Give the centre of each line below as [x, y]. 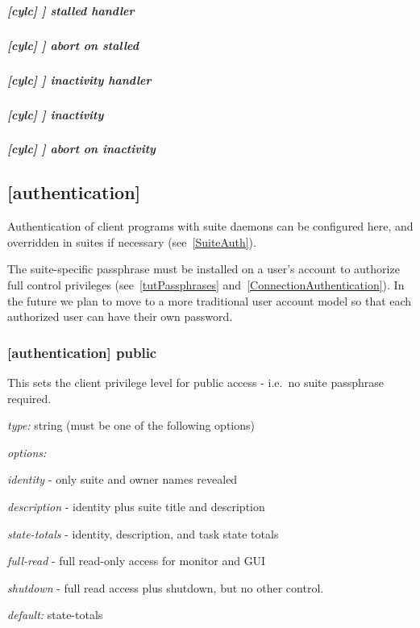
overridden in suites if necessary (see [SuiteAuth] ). [132, 241]
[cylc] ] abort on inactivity [81, 149]
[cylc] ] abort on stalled [73, 45]
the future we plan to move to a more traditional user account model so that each [210, 300]
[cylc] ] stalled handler [71, 10]
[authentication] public [82, 352]
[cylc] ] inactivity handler [79, 79]
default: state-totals [55, 615]
